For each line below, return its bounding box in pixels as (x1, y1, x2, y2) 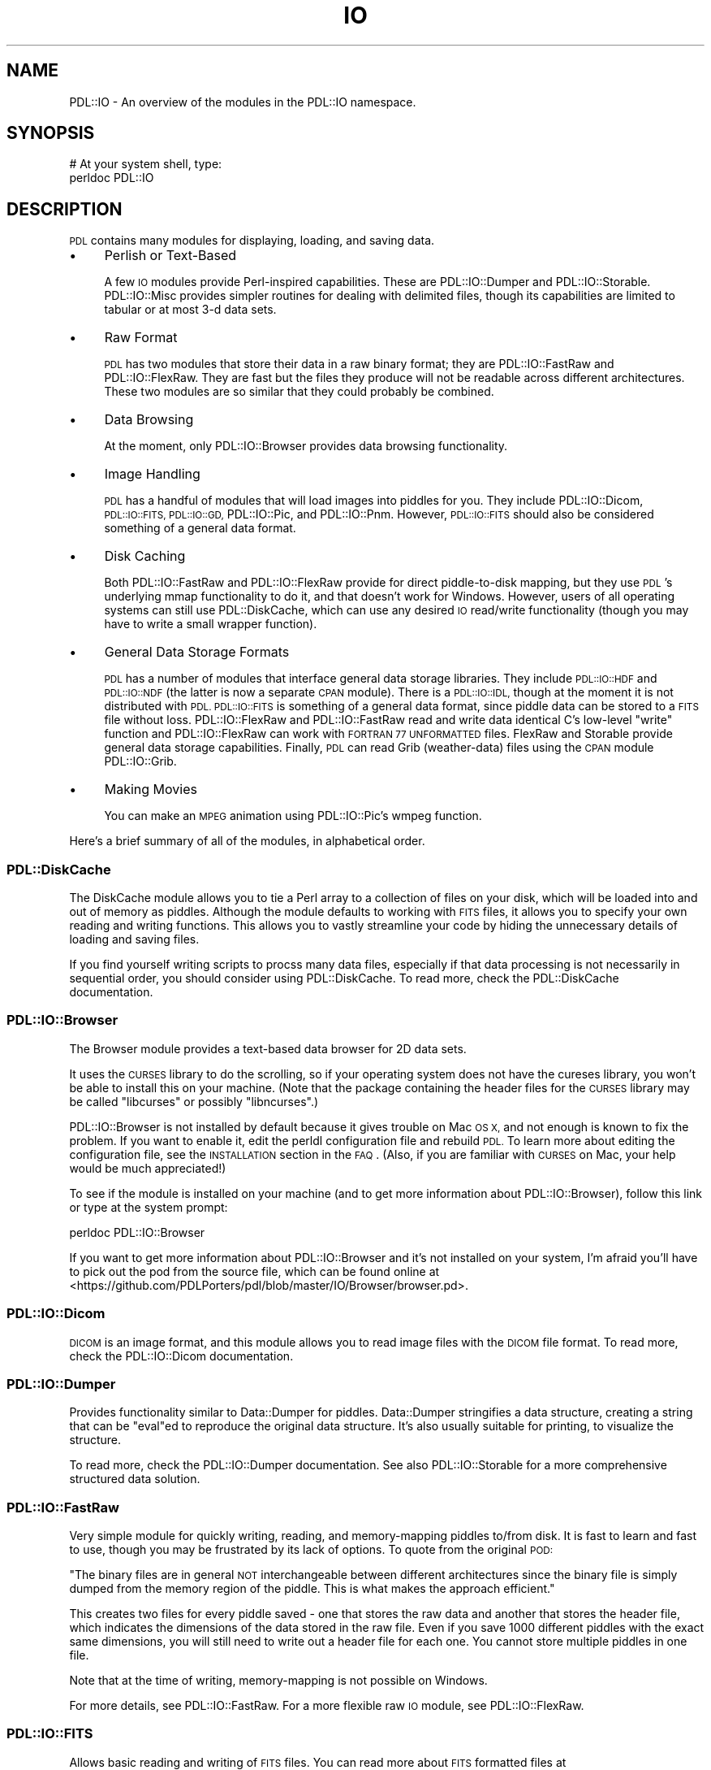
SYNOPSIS (6, 123, 95, 144)
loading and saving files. (69, 932, 200, 947)
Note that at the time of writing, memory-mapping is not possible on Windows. (69, 1673, 488, 1688)
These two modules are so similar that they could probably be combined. (104, 384, 494, 399)
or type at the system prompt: (69, 1200, 228, 1214)
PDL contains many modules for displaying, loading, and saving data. (69, 233, 435, 248)
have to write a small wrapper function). (104, 617, 317, 631)
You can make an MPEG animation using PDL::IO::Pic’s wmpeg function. (104, 809, 482, 823)
